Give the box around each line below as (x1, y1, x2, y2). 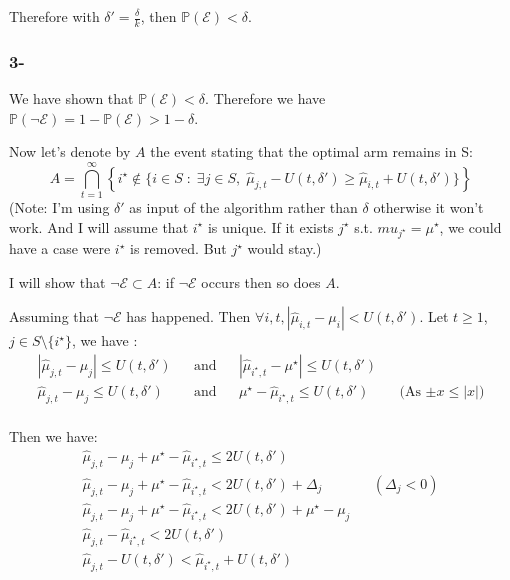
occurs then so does (201, 271, 321, 292)
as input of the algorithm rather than (129, 196, 358, 217)
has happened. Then (126, 306, 251, 327)
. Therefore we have (205, 88, 326, 109)
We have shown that (9, 88, 134, 109)
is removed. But (130, 238, 227, 259)
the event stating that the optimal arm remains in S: (150, 141, 473, 162)
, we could (439, 216, 502, 237)
